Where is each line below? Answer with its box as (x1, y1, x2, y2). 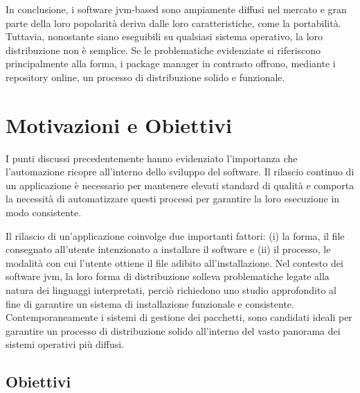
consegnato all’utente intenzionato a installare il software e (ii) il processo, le (6, 242, 331, 256)
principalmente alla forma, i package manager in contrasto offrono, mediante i (6, 56, 336, 71)
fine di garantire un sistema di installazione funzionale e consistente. (6, 296, 294, 311)
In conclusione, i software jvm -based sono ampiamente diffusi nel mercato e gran (6, 2, 347, 16)
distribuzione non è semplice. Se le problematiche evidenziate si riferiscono (6, 42, 321, 57)
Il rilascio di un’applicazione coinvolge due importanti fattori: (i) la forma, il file (6, 228, 345, 243)
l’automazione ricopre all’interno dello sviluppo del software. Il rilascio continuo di (6, 164, 354, 179)
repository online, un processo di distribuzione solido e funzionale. (6, 69, 285, 84)
